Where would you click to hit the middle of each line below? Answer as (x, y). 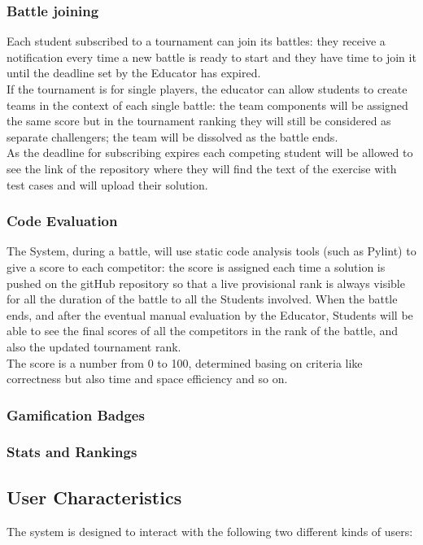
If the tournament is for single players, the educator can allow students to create (207, 89)
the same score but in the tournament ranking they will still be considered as (199, 121)
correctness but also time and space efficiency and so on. (147, 379)
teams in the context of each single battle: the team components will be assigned (207, 105)
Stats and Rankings (72, 452)
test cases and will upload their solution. (107, 184)
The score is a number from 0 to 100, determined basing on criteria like (185, 362)
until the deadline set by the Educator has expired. (134, 73)
